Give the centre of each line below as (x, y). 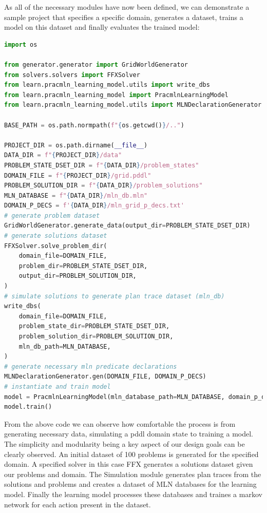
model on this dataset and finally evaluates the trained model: (102, 27)
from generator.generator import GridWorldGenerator (96, 64)
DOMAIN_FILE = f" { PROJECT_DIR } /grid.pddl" (78, 175)
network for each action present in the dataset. (78, 504)
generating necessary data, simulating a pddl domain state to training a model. (129, 434)
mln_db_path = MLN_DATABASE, (65, 346)
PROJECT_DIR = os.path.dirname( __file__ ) (76, 145)
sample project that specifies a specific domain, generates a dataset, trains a (124, 17)
